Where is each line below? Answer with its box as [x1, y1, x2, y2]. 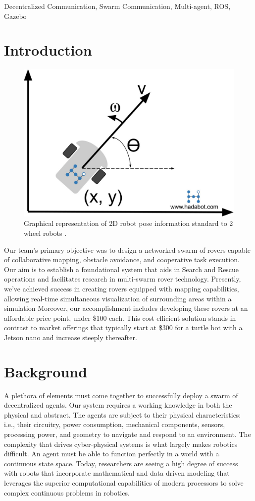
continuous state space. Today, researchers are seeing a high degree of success [4, 458, 238, 468]
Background [4, 361, 88, 381]
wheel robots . [24, 227, 67, 238]
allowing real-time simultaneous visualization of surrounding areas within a [4, 293, 232, 303]
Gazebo [4, 10, 27, 21]
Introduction [4, 40, 92, 60]
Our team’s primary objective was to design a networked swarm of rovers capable [4, 244, 251, 255]
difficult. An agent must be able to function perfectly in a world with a [4, 448, 219, 459]
